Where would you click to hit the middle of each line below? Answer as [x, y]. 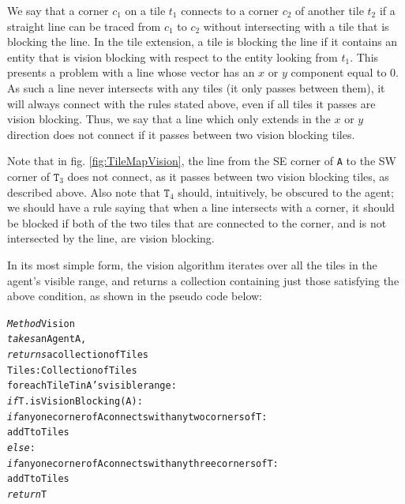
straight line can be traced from [84, 26]
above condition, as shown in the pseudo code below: [135, 296]
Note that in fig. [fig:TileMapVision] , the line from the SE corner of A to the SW [202, 161]
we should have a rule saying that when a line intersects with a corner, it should [201, 207]
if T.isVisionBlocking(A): [75, 402]
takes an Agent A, [47, 339]
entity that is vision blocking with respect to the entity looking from [172, 56]
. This [364, 56]
